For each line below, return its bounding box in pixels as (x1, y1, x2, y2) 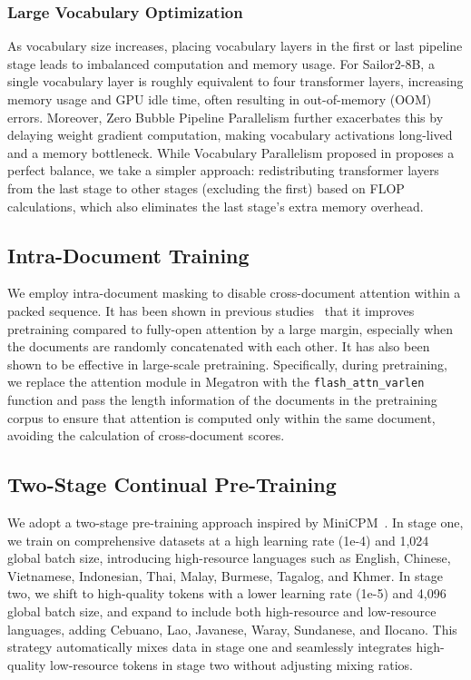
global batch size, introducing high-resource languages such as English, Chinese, (7, 548, 451, 567)
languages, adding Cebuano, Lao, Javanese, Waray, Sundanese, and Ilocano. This (7, 619, 457, 638)
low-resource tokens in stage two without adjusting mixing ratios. (50, 655, 413, 674)
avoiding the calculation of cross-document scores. (7, 426, 285, 445)
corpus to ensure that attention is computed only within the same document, (7, 408, 436, 427)
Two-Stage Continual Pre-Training (7, 470, 337, 498)
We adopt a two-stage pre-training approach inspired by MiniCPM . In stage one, (7, 512, 464, 531)
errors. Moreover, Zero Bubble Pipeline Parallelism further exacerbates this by (7, 107, 444, 126)
